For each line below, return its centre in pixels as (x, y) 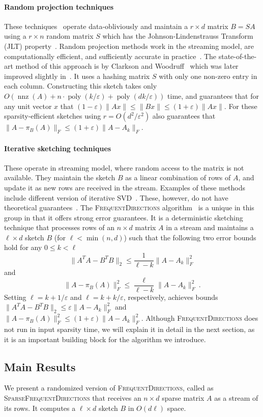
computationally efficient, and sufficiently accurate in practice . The (110, 56)
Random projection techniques (59, 6)
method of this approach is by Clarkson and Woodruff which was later (127, 66)
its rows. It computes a (40, 408)
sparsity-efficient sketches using (53, 116)
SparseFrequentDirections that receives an (73, 397)
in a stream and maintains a (210, 227)
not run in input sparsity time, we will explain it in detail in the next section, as (129, 329)
